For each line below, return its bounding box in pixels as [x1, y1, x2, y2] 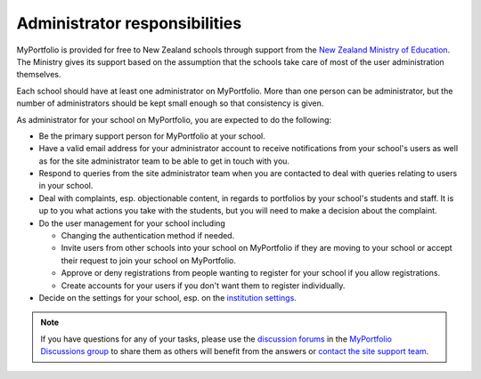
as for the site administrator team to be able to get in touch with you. [38, 156, 289, 166]
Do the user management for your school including [38, 218, 226, 229]
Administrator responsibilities [16, 13, 242, 33]
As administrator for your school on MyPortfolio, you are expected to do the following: [16, 114, 332, 125]
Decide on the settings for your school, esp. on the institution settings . [38, 292, 298, 302]
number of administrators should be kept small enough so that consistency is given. [16, 98, 324, 109]
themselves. [16, 69, 61, 80]
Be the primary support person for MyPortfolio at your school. [38, 130, 266, 141]
